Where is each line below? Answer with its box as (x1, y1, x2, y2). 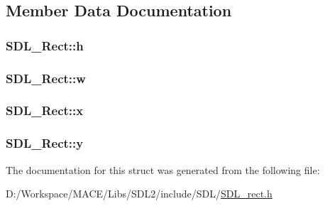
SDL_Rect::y (6, 134, 84, 152)
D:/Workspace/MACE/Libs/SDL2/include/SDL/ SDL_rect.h (6, 186, 272, 201)
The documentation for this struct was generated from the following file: (6, 162, 320, 177)
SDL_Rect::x (6, 102, 84, 119)
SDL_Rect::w (6, 69, 86, 87)
